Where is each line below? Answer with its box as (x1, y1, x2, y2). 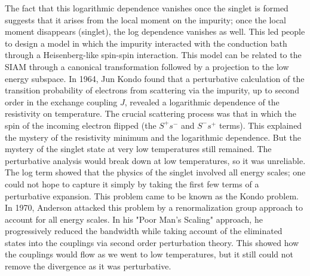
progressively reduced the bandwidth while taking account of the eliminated (5, 225, 283, 237)
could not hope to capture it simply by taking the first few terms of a (5, 177, 259, 190)
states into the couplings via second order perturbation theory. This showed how (5, 236, 299, 248)
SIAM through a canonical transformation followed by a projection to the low (5, 60, 289, 72)
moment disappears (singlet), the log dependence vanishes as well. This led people (5, 25, 305, 38)
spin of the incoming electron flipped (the (5, 119, 156, 131)
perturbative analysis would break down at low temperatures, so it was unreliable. (5, 154, 306, 166)
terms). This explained (219, 119, 302, 131)
